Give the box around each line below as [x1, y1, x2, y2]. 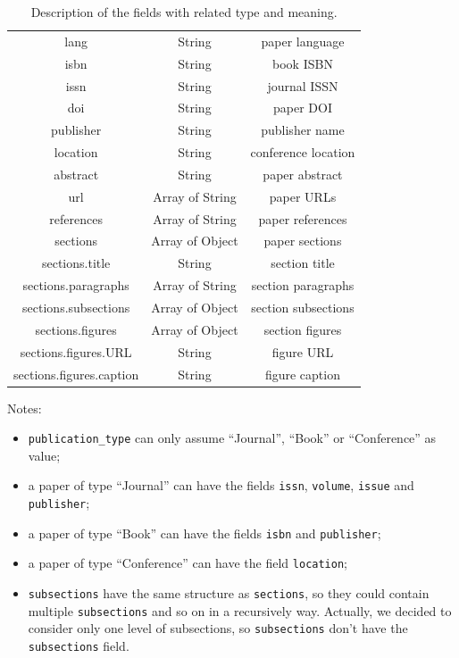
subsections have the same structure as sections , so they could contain [28, 584, 430, 603]
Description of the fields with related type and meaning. [30, 3, 338, 21]
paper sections [263, 231, 342, 250]
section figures [263, 320, 342, 338]
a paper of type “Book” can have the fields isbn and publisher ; [28, 523, 381, 542]
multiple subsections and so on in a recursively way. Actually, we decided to [28, 601, 452, 620]
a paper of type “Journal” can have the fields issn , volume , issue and [28, 476, 414, 495]
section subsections [251, 297, 355, 316]
